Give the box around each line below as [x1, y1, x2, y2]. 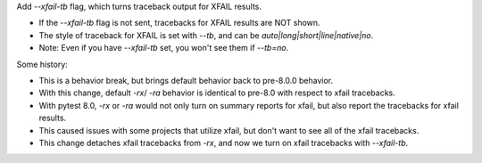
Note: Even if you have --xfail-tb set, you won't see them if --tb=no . [38, 43, 289, 53]
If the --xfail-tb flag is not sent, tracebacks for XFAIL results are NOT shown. [38, 18, 320, 29]
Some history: [16, 59, 69, 69]
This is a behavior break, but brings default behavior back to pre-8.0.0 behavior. [38, 75, 334, 86]
